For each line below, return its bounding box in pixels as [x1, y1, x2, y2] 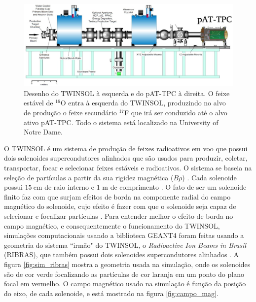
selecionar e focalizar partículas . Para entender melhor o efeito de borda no [4, 211, 233, 221]
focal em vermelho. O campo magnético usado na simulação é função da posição [4, 278, 246, 289]
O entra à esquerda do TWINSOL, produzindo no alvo [60, 98, 226, 108]
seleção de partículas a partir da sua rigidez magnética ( [4, 172, 174, 182]
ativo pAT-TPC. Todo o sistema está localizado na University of [24, 117, 219, 127]
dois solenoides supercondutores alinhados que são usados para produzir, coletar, [4, 153, 248, 163]
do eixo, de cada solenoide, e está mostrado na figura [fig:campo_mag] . [4, 288, 219, 298]
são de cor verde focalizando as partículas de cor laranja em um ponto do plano [4, 268, 244, 279]
